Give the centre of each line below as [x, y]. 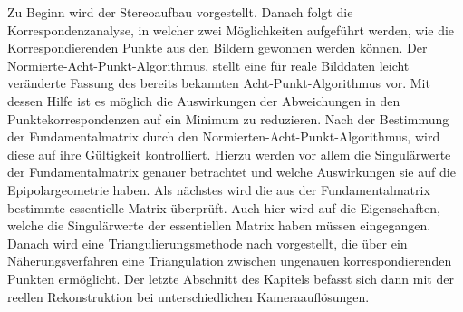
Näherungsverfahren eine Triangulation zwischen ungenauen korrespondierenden [230, 261]
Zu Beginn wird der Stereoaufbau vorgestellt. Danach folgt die [180, 12]
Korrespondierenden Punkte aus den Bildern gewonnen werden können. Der [217, 48]
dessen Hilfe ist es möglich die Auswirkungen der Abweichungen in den [204, 100]
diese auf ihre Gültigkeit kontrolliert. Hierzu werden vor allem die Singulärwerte [229, 154]
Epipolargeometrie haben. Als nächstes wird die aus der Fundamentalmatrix [219, 189]
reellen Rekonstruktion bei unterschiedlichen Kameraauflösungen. [188, 296]
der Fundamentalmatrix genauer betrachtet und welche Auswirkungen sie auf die [231, 172]
